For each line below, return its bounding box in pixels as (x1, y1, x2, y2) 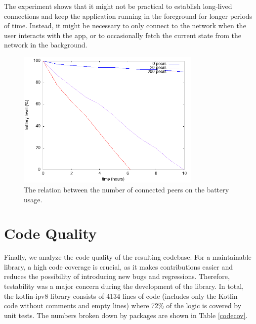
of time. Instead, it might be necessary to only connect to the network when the (4, 20, 246, 31)
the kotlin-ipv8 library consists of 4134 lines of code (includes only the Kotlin (4, 290, 238, 301)
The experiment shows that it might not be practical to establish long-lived (4, 1, 232, 11)
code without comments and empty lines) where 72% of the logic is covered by (4, 300, 242, 311)
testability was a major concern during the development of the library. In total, (4, 281, 244, 291)
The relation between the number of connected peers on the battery (24, 184, 229, 194)
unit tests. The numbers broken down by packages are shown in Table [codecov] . (4, 310, 248, 320)
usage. (24, 194, 43, 204)
